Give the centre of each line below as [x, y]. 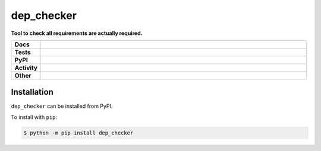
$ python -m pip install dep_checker [78, 133]
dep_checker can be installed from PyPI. [62, 106]
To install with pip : [34, 117]
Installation [32, 92]
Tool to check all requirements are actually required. [77, 33]
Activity [26, 68]
